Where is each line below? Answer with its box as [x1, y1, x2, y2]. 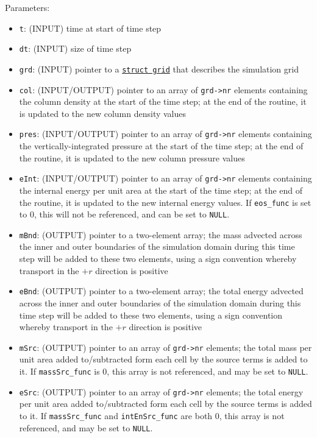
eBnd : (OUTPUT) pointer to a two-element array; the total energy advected [19, 284, 304, 297]
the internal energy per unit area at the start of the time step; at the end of [19, 183, 303, 196]
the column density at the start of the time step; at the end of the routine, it [19, 95, 307, 108]
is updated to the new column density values [19, 107, 187, 119]
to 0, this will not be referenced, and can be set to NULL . [19, 208, 230, 221]
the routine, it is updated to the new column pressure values [19, 151, 245, 164]
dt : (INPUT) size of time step [19, 42, 132, 55]
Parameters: [5, 1, 50, 13]
